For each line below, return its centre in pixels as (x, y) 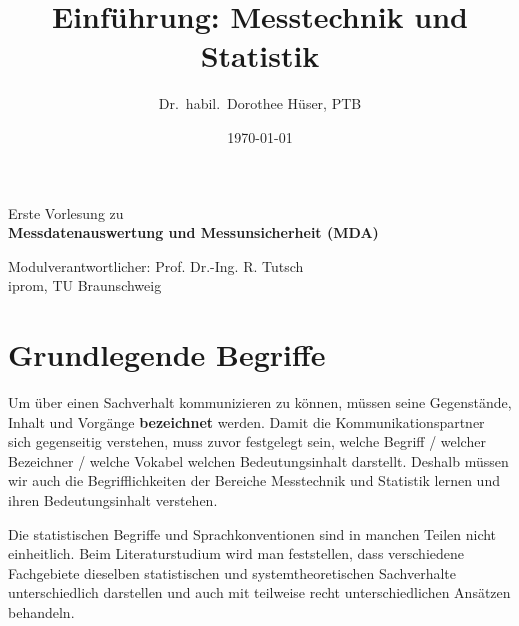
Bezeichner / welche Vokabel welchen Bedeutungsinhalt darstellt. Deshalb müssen (258, 460)
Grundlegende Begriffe (167, 354)
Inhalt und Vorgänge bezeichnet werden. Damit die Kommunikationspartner (246, 421)
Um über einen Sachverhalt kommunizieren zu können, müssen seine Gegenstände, (260, 402)
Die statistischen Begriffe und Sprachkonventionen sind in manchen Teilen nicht (252, 533)
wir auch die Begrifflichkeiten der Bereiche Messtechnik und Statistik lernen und (254, 480)
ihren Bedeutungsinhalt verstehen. (113, 499)
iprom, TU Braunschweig (85, 285)
